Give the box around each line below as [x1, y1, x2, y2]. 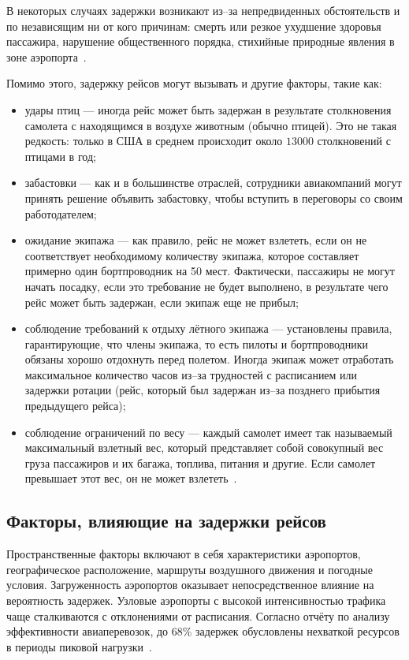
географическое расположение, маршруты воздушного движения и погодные [6, 561, 373, 577]
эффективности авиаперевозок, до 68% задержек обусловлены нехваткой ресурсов [6, 623, 400, 639]
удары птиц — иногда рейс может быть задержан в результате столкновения [24, 101, 392, 117]
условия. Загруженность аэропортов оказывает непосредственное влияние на [6, 576, 374, 593]
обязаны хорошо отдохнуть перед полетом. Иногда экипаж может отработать [24, 351, 394, 367]
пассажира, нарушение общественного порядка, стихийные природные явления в [6, 33, 395, 50]
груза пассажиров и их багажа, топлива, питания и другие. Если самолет [24, 454, 376, 471]
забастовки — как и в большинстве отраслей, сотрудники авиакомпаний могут [24, 174, 402, 191]
